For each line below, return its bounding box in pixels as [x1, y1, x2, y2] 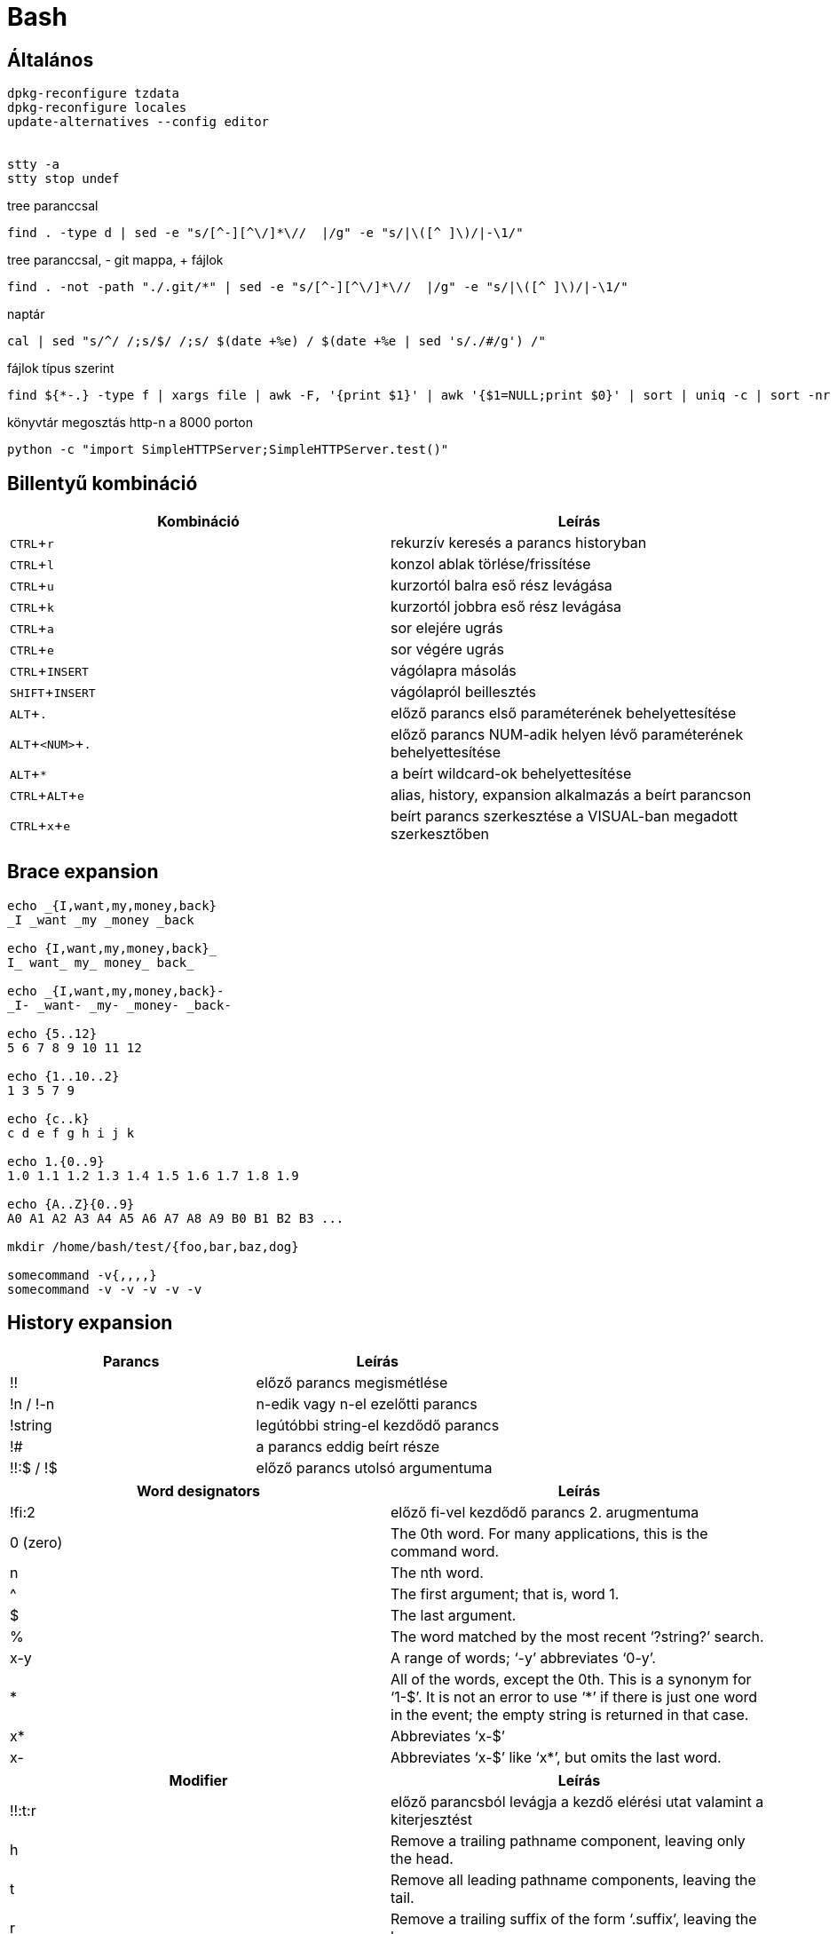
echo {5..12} [7, 1026, 98, 1041]
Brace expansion [7, 860, 159, 884]
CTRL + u [10, 576, 54, 595]
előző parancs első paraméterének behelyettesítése [391, 704, 737, 723]
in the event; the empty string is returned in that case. [391, 1705, 749, 1724]
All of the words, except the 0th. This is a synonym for [391, 1669, 752, 1688]
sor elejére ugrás [391, 619, 503, 638]
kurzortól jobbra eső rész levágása [391, 598, 622, 616]
